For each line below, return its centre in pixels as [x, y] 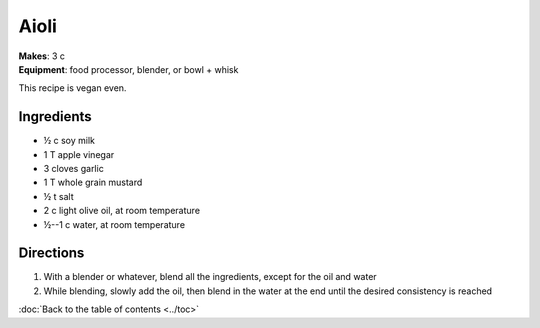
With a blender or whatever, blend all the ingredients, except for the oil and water [210, 277]
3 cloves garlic [73, 169]
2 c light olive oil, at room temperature [121, 211]
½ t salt [58, 196]
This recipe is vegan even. [72, 88]
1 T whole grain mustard [93, 182]
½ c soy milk [69, 141]
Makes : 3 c [41, 56]
